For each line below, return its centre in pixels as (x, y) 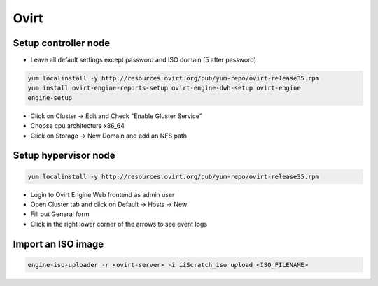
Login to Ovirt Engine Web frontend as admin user (103, 194)
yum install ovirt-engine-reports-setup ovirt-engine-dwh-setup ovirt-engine (164, 88)
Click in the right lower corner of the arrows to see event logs (119, 224)
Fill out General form (60, 214)
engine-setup (50, 98)
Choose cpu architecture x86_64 (78, 126)
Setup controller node (62, 43)
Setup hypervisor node (64, 156)
